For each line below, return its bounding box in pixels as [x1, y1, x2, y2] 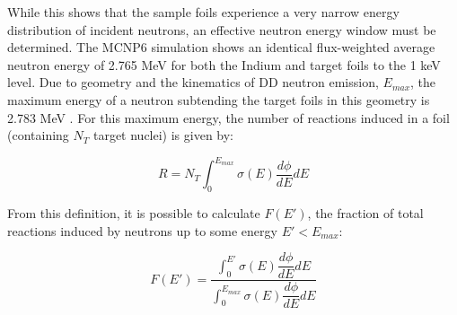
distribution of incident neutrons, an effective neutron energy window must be [7, 20, 436, 39]
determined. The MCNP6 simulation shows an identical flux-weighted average [7, 38, 435, 57]
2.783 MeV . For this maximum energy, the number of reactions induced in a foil [7, 108, 450, 127]
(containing [7, 126, 69, 144]
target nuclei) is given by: [92, 126, 234, 144]
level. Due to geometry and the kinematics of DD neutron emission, [7, 73, 379, 92]
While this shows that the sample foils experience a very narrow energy [7, 3, 400, 21]
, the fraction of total [307, 204, 424, 223]
